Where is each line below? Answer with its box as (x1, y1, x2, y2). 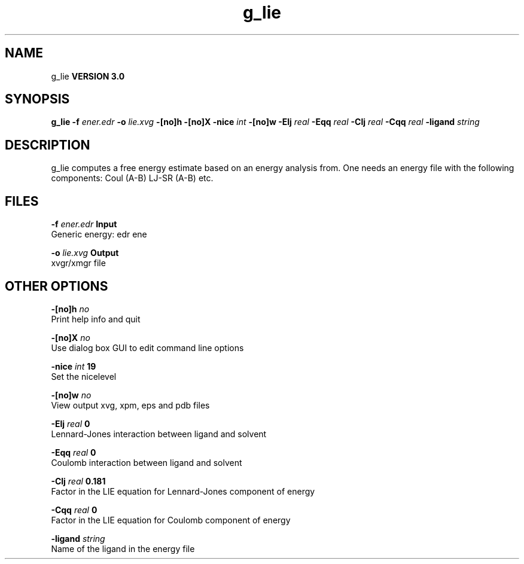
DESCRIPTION (5, 137, 90, 153)
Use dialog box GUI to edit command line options (51, 342, 244, 353)
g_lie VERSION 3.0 (51, 71, 125, 81)
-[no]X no (51, 332, 90, 343)
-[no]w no (51, 389, 92, 400)
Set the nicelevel (51, 371, 117, 382)
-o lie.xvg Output (51, 248, 119, 258)
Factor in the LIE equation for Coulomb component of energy (51, 514, 291, 525)
